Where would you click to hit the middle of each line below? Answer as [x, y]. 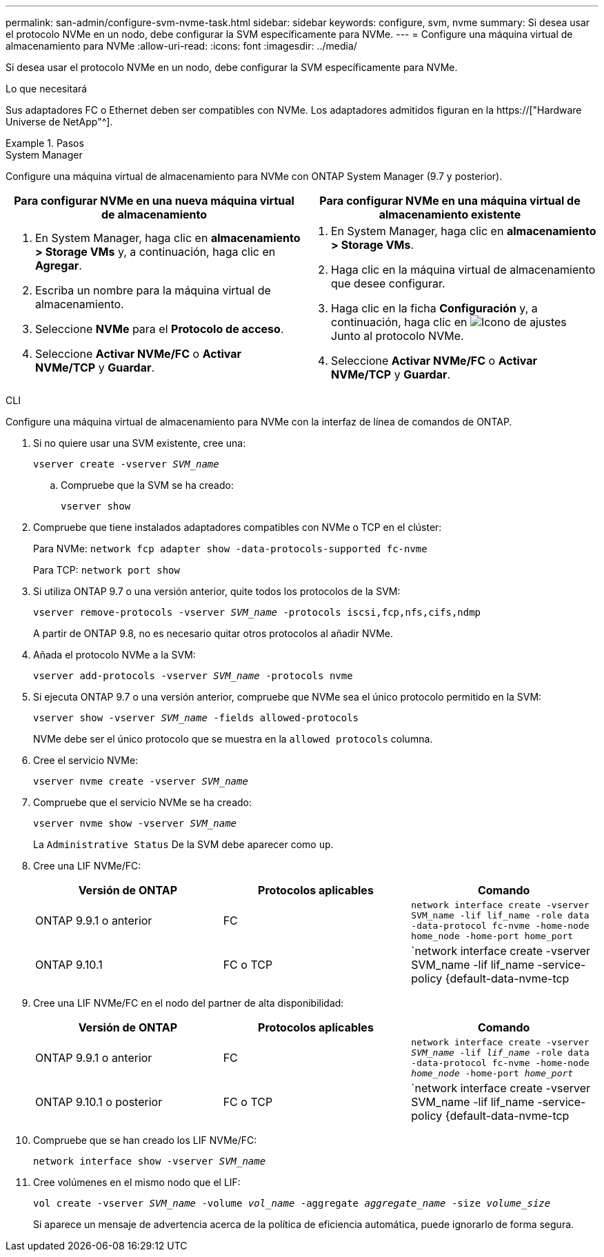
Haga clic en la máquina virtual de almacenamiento [463, 270]
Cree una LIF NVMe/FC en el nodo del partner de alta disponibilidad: [189, 1003]
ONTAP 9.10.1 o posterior [99, 1102]
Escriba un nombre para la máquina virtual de [153, 290]
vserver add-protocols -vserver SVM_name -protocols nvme [193, 676]
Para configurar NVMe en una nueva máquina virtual [154, 201]
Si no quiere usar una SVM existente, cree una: [140, 443]
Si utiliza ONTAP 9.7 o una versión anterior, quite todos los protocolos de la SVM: [217, 591]
